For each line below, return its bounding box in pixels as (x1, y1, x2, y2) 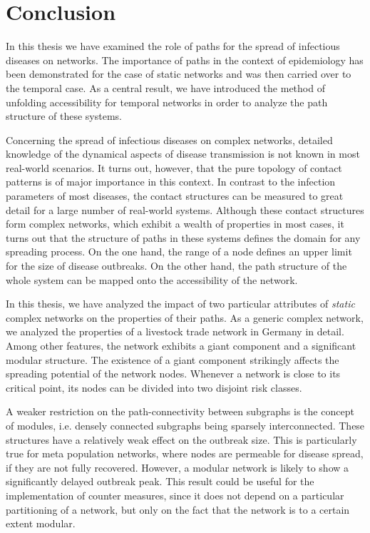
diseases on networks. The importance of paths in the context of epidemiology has (6, 52, 364, 67)
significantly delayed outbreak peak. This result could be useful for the (6, 474, 314, 489)
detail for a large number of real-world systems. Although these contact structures (6, 202, 364, 217)
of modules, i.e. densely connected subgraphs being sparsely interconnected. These (6, 417, 365, 432)
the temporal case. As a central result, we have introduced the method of (6, 80, 325, 95)
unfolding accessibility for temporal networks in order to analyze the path (6, 94, 328, 109)
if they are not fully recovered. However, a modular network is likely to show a (6, 460, 349, 474)
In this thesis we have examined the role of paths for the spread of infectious (6, 39, 340, 54)
